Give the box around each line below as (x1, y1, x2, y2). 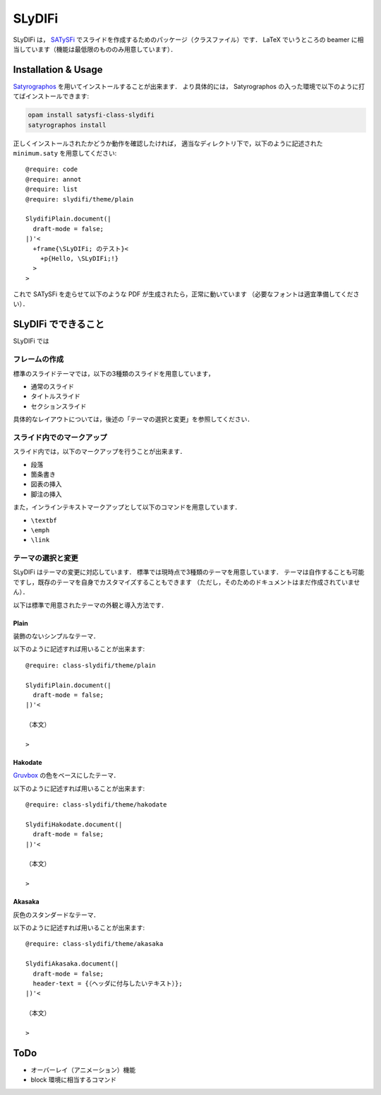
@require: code (25, 165, 78, 173)
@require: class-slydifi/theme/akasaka (25, 940, 164, 948)
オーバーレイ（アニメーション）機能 (30, 1065, 136, 1074)
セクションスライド (30, 402, 87, 410)
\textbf (30, 516, 58, 525)
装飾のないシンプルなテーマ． (13, 632, 100, 640)
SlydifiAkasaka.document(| (25, 960, 119, 968)
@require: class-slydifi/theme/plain (25, 661, 157, 669)
